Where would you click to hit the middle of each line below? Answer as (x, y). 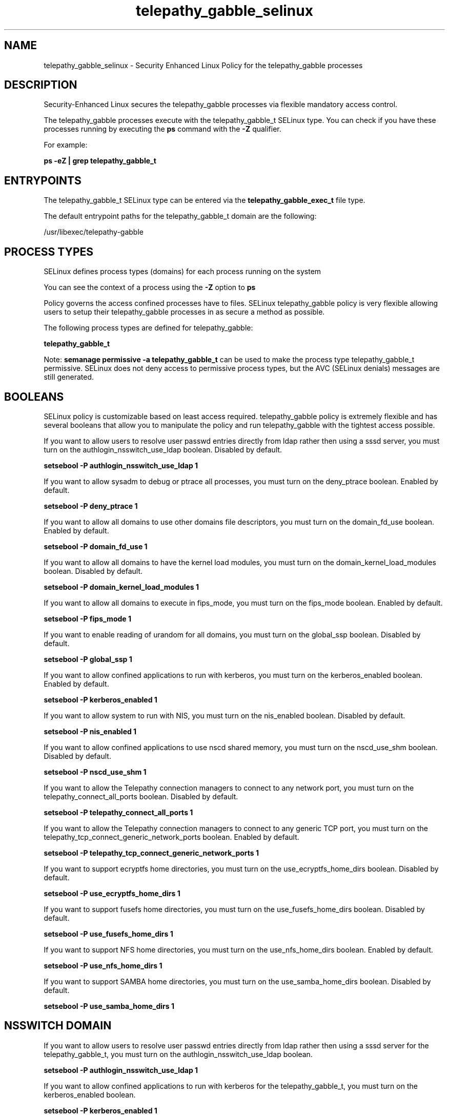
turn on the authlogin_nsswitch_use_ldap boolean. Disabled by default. (163, 449)
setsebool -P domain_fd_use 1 (96, 546)
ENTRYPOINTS (43, 180)
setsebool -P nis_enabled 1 (90, 731)
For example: (66, 145)
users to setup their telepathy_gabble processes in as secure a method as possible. (184, 312)
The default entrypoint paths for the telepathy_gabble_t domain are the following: (180, 216)
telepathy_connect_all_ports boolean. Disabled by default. (141, 796)
